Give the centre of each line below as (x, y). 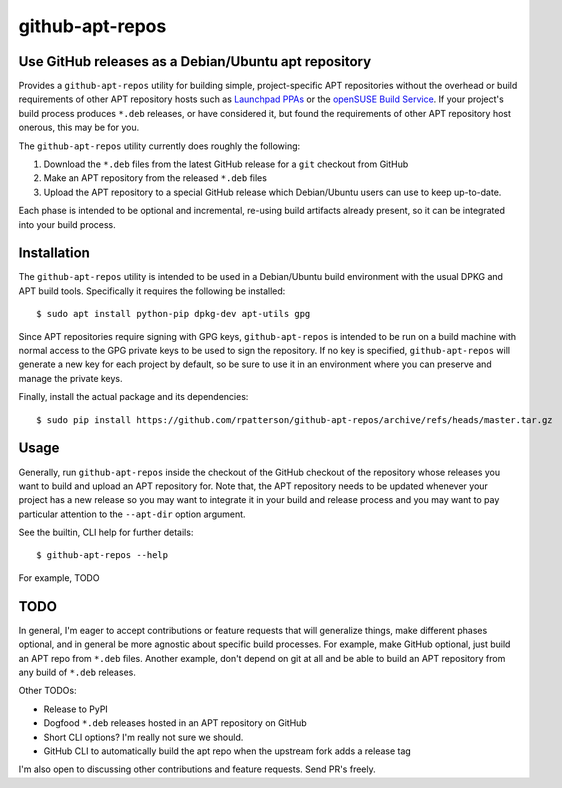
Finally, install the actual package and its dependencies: (133, 397)
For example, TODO (59, 577)
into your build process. (67, 224)
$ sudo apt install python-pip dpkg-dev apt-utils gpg (173, 314)
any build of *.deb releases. (77, 672)
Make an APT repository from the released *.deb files (155, 178)
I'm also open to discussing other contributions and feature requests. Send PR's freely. (197, 769)
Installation (54, 253)
